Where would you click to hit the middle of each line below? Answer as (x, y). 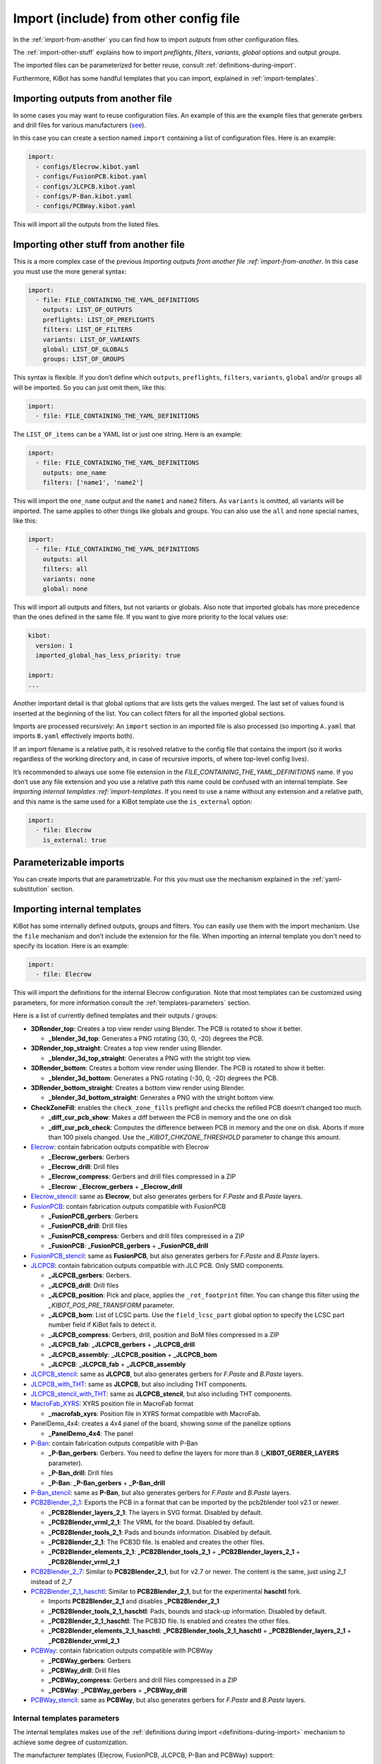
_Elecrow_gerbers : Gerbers (89, 1156)
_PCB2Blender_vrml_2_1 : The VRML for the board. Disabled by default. (151, 1522)
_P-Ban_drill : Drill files (81, 1473)
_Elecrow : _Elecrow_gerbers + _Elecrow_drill (115, 1186)
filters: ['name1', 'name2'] (93, 483)
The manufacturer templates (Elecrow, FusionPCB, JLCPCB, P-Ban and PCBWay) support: (144, 1755)
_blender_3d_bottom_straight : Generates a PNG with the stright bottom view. (162, 1098)
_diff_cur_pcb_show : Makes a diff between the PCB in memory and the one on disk (170, 1118)
